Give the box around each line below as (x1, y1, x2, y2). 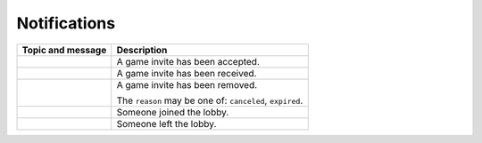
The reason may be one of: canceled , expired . (116, 94, 303, 107)
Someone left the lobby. (116, 117, 217, 130)
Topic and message (21, 44, 107, 56)
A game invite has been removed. (116, 78, 258, 91)
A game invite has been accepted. (116, 55, 261, 68)
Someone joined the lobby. (116, 106, 229, 118)
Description (116, 44, 168, 56)
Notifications (16, 13, 116, 33)
